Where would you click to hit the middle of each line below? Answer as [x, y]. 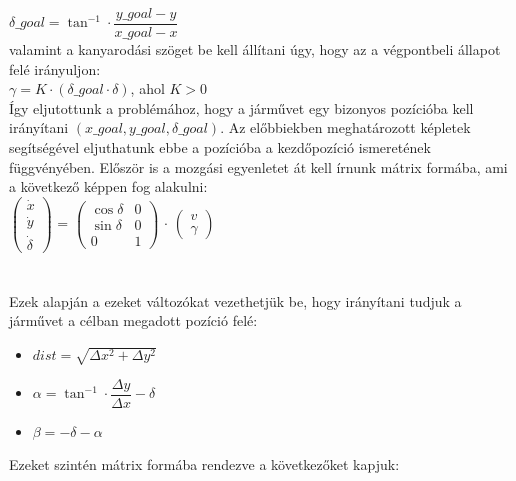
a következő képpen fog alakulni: [108, 186]
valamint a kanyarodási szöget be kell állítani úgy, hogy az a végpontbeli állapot [255, 49]
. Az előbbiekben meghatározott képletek [345, 127]
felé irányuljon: [55, 68]
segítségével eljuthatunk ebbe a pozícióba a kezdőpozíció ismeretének [220, 147]
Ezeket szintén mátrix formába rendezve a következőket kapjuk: [204, 464]
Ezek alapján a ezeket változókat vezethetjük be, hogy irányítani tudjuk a [235, 300]
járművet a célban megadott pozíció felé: [133, 320]
